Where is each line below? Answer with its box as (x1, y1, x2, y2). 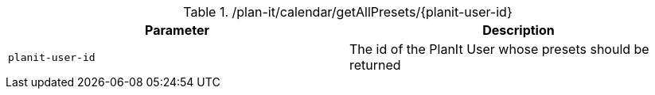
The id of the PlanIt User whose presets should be (349, 41, 649, 57)
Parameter (145, 22, 209, 38)
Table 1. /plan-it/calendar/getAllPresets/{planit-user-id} (183, 4, 513, 20)
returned (349, 57, 401, 73)
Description (482, 22, 555, 38)
